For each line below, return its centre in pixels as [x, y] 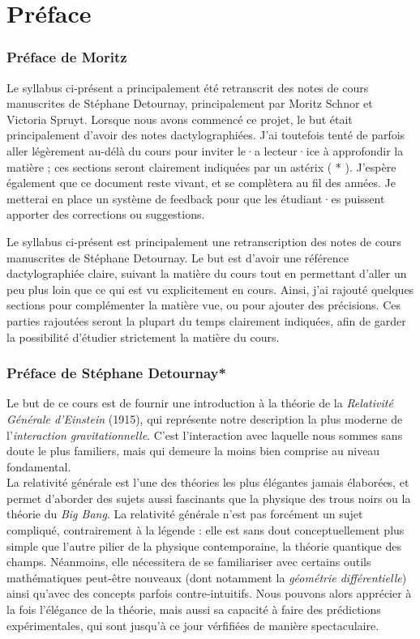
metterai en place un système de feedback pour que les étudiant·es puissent [196, 198]
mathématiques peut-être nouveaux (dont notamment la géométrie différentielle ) [207, 577]
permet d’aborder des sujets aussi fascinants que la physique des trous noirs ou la [209, 498]
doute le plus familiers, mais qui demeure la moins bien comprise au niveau [193, 451]
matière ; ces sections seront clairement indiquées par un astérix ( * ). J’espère [201, 166]
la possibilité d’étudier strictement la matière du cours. [143, 337]
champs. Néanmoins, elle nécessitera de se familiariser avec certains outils [189, 562]
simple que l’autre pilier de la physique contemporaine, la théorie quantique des [204, 545]
